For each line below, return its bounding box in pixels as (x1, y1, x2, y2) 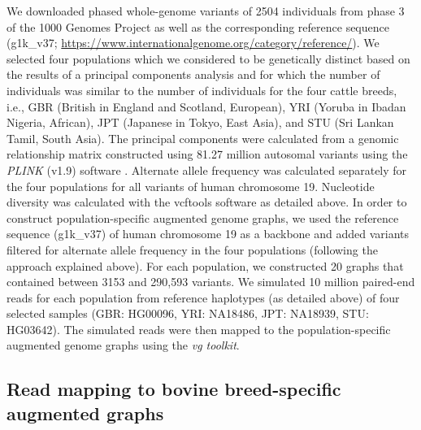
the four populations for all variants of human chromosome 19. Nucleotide (7, 177, 375, 194)
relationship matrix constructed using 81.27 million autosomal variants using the (7, 146, 408, 163)
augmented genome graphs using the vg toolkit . (7, 337, 240, 354)
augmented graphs (7, 400, 164, 425)
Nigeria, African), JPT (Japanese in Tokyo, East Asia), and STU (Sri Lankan (7, 114, 394, 131)
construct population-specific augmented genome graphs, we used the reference (7, 209, 399, 226)
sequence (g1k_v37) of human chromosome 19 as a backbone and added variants (7, 225, 410, 242)
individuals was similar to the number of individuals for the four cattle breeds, (7, 81, 397, 98)
